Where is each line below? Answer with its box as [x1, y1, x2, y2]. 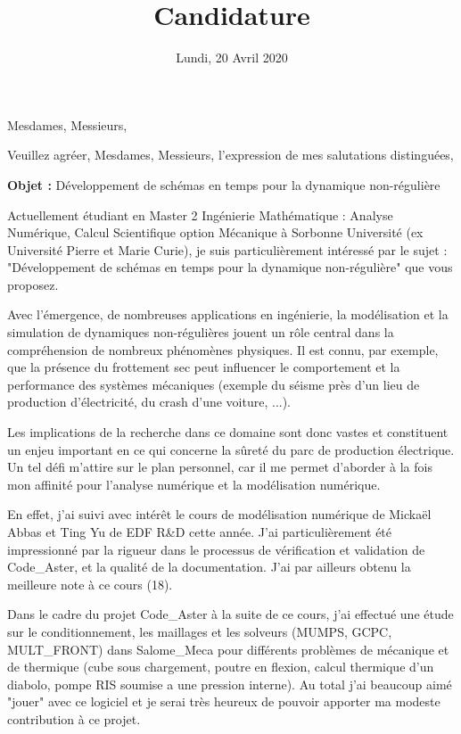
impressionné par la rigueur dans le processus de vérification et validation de [7, 540, 425, 558]
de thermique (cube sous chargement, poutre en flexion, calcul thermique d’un [7, 657, 434, 676]
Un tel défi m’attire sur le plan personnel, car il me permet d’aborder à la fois [7, 458, 432, 476]
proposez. [7, 275, 59, 293]
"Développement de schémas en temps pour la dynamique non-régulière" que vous [7, 258, 453, 276]
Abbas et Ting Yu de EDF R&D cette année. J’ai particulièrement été [7, 523, 392, 540]
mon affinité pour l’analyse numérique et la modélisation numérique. [7, 474, 381, 493]
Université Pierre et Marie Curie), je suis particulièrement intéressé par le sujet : [7, 240, 448, 259]
